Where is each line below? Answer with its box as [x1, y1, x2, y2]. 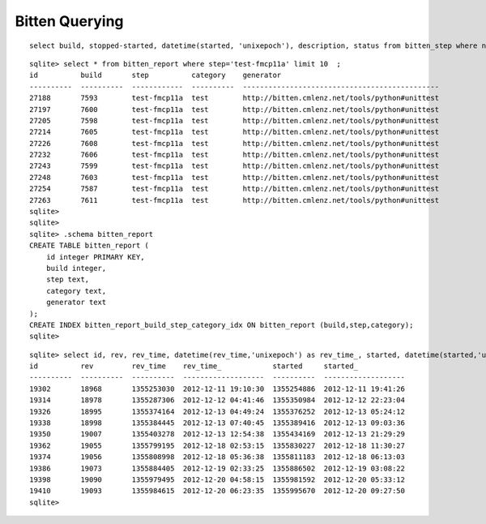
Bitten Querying [15, 12, 125, 30]
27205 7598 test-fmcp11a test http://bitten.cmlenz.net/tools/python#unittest [29, 116, 440, 125]
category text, [45, 286, 107, 295]
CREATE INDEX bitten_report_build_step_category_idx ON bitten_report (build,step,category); [29, 320, 414, 329]
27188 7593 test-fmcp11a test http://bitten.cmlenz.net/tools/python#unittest [29, 93, 440, 103]
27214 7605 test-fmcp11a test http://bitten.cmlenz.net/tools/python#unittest [29, 127, 440, 137]
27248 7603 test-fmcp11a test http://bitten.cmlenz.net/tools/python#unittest [29, 173, 440, 182]
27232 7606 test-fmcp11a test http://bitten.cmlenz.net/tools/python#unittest [29, 150, 440, 160]
